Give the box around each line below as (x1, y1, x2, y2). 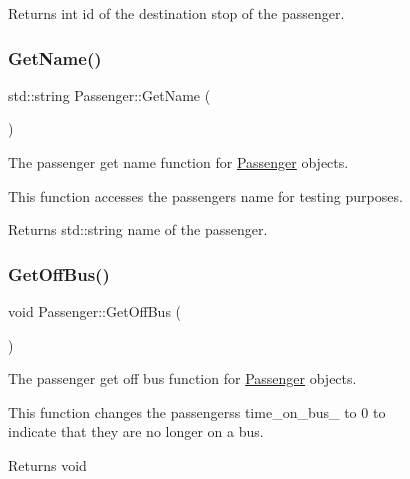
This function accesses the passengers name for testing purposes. (8, 185, 403, 206)
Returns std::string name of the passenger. (8, 219, 268, 240)
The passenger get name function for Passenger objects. (8, 152, 349, 172)
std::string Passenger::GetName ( (8, 84, 211, 105)
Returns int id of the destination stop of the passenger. (8, 3, 345, 23)
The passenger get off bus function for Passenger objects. (8, 368, 357, 389)
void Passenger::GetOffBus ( (8, 301, 182, 321)
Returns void (8, 454, 87, 475)
